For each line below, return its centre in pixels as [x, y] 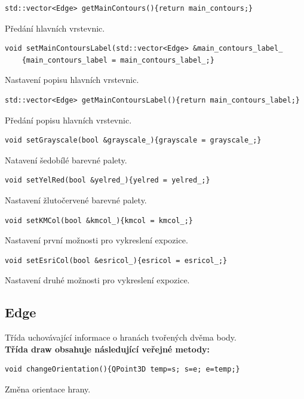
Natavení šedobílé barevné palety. [66, 160]
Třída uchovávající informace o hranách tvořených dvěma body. [121, 337]
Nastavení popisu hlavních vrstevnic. [72, 80]
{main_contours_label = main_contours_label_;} [118, 60]
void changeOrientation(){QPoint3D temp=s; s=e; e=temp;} [122, 369]
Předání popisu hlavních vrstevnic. [68, 120]
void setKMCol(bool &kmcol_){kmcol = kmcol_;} [99, 220]
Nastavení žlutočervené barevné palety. [76, 199]
